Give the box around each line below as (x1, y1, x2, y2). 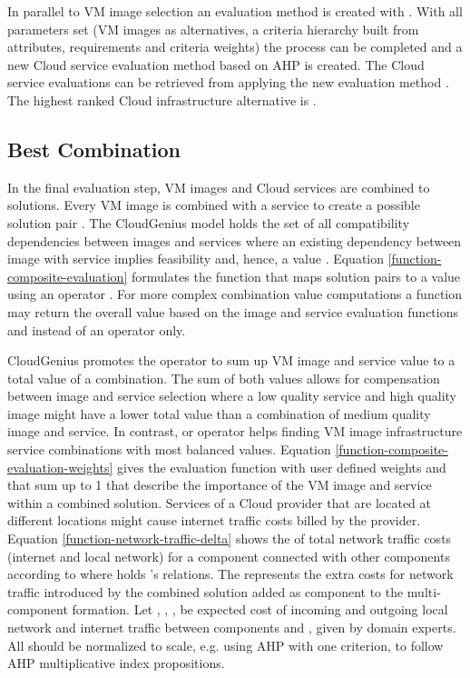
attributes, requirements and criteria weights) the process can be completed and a (7, 37, 463, 56)
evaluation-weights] (7, 457, 113, 476)
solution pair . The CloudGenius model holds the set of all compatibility (7, 213, 410, 232)
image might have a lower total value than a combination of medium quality (7, 404, 431, 423)
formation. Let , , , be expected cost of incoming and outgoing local (72, 600, 448, 619)
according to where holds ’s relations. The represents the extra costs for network (7, 564, 454, 583)
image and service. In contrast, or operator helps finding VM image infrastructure (7, 422, 463, 441)
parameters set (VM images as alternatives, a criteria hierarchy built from (7, 19, 419, 38)
